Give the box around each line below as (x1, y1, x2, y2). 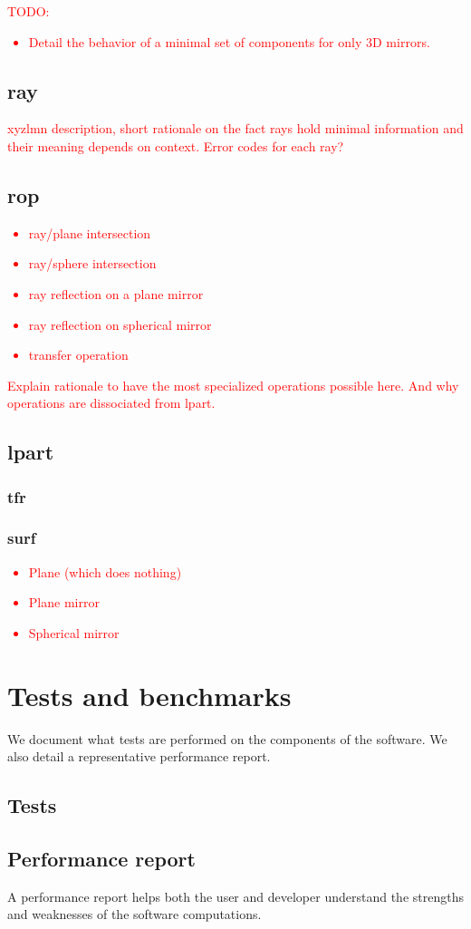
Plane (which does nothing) (28, 562, 182, 581)
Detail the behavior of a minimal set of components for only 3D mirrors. (28, 32, 430, 51)
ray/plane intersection (28, 223, 151, 242)
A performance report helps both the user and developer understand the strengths (7, 886, 464, 905)
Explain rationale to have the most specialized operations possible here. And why (7, 375, 459, 394)
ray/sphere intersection (28, 254, 157, 273)
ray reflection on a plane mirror (28, 284, 204, 303)
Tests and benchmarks (7, 676, 292, 713)
